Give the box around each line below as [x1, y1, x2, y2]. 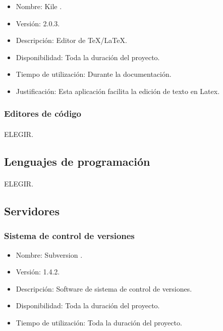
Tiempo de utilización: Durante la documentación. [16, 69, 172, 79]
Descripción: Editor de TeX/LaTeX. [16, 35, 127, 45]
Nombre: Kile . [16, 1, 62, 11]
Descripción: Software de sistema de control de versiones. [16, 283, 192, 294]
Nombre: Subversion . [16, 249, 83, 260]
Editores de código [4, 107, 81, 120]
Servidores [4, 203, 60, 218]
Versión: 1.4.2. [16, 266, 60, 277]
